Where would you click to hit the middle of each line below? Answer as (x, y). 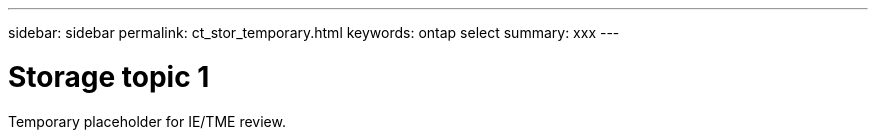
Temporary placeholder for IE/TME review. (147, 121)
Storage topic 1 (109, 76)
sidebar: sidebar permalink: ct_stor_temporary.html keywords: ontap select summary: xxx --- (314, 32)
